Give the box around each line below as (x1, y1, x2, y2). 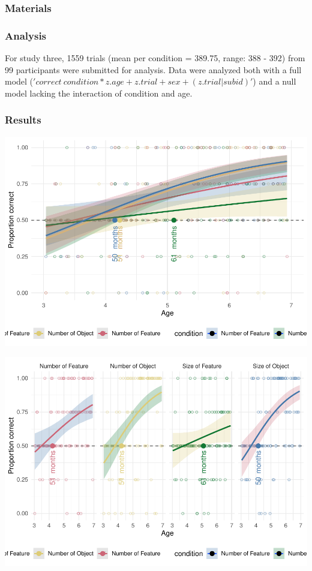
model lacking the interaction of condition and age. (5, 86, 193, 99)
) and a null (253, 75, 296, 88)
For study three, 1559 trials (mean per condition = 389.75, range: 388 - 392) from (5, 52, 305, 64)
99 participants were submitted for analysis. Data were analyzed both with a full (5, 63, 302, 76)
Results (5, 112, 41, 127)
